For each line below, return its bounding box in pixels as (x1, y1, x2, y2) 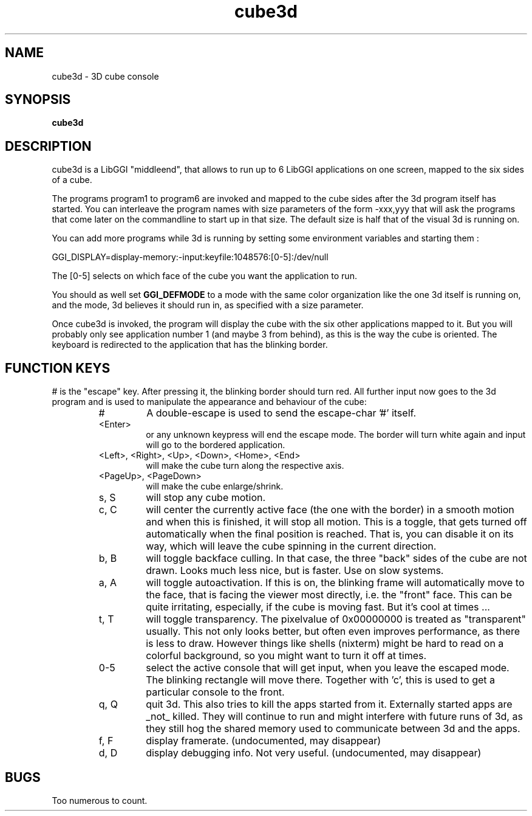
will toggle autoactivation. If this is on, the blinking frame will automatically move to (146, 576, 525, 589)
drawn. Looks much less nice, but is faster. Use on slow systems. (146, 564, 444, 577)
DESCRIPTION (5, 138, 92, 154)
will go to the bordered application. (146, 440, 285, 451)
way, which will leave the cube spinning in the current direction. (146, 540, 437, 553)
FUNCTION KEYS (5, 360, 111, 376)
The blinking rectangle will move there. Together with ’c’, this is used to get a (146, 674, 495, 686)
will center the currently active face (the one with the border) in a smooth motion (146, 503, 514, 516)
